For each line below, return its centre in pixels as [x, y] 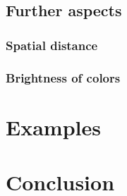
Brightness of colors [63, 77]
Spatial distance [52, 45]
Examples [53, 127]
